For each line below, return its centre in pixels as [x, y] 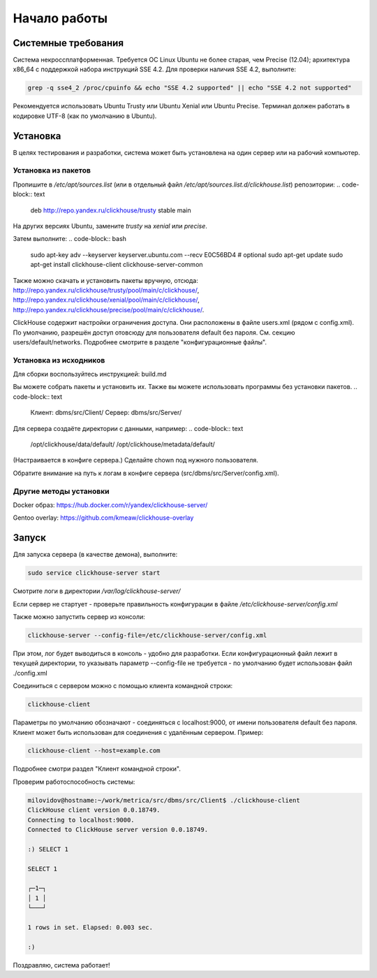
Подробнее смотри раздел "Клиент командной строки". [97, 769]
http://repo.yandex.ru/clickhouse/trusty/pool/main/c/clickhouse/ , [106, 290]
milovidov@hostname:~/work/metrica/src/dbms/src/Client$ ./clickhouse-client [164, 800]
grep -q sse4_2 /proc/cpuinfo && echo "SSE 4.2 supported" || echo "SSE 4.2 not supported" [190, 88]
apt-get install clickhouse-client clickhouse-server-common [117, 265]
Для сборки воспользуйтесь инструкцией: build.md [90, 374]
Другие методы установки [61, 491]
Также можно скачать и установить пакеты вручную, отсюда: [105, 280]
